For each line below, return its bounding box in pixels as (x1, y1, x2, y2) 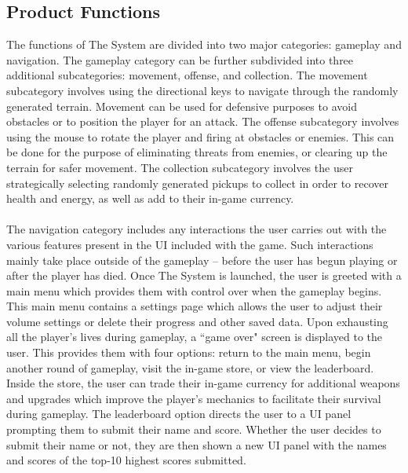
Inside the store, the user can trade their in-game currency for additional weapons (6, 375, 400, 391)
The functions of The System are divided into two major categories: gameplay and (6, 36, 402, 53)
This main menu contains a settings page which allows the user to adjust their (6, 298, 383, 314)
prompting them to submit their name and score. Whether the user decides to (6, 421, 381, 438)
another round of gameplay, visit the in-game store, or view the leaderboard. (6, 359, 374, 376)
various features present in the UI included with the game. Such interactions (6, 236, 373, 252)
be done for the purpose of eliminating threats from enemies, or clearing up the (6, 144, 388, 160)
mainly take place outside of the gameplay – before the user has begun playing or (6, 251, 398, 268)
